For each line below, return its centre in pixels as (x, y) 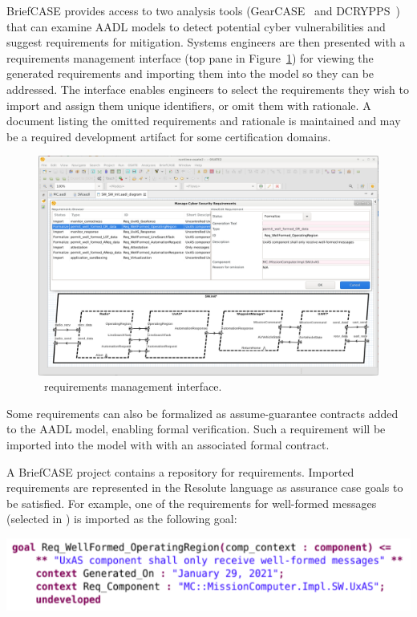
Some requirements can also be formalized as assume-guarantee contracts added (202, 413)
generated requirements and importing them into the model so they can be (190, 73)
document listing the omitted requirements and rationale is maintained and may (204, 121)
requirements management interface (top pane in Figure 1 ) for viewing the (190, 57)
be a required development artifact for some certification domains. (169, 136)
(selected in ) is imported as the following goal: (122, 519)
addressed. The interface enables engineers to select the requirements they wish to (208, 89)
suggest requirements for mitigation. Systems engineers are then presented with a (206, 42)
